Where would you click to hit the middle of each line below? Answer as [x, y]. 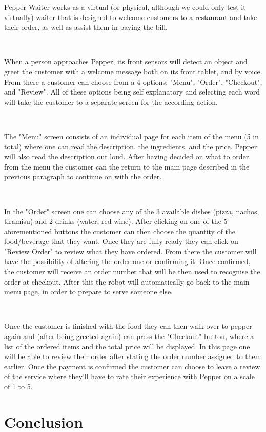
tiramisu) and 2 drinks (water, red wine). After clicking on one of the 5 [116, 221]
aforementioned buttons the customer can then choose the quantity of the [120, 231]
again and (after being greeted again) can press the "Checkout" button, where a [129, 336]
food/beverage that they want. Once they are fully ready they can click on [121, 241]
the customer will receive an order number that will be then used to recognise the [132, 271]
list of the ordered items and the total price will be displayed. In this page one [127, 346]
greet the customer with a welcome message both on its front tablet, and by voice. [133, 71]
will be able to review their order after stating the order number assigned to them [133, 356]
